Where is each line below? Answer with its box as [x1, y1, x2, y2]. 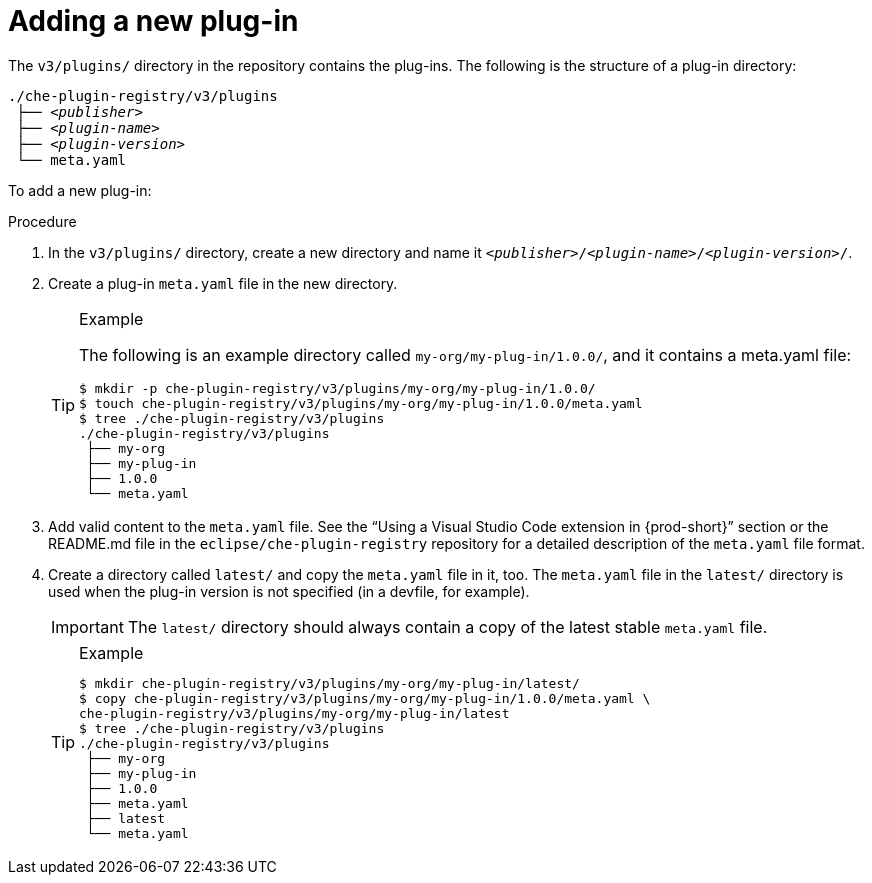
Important [51, 616, 124, 637]
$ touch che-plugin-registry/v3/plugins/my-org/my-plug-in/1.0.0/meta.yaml [79, 395, 643, 411]
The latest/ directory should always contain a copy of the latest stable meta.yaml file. [127, 616, 768, 637]
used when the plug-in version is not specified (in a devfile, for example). [48, 582, 530, 600]
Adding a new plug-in [8, 4, 299, 38]
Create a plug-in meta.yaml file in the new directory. [48, 274, 398, 292]
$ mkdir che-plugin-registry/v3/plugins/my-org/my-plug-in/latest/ [79, 675, 580, 691]
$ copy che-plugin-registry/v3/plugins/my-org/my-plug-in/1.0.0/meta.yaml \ [79, 690, 651, 706]
